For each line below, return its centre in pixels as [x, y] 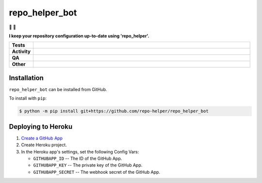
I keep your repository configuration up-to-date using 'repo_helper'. [79, 36]
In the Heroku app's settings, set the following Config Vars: [80, 152]
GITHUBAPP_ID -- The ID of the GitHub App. [78, 158]
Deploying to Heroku [41, 127]
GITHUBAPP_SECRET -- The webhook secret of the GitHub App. [97, 172]
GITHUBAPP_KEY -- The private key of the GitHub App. [88, 165]
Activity [21, 52]
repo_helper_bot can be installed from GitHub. [58, 89]
